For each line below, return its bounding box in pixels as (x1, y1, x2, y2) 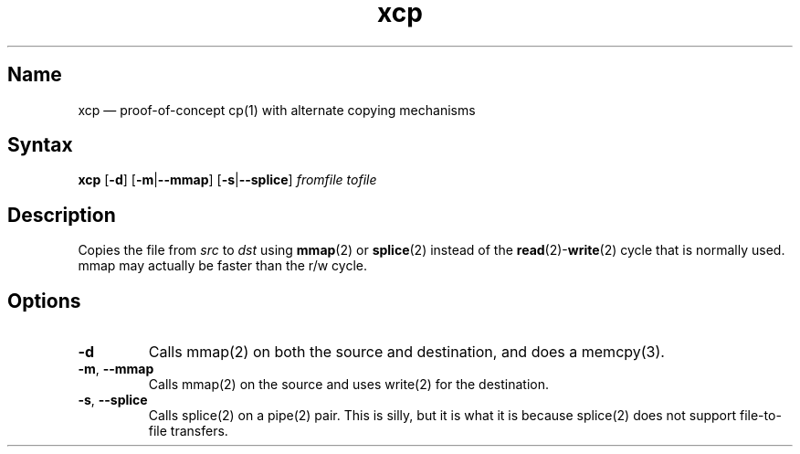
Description (7, 203, 116, 227)
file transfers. (148, 423, 228, 439)
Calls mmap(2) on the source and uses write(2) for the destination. (148, 376, 549, 393)
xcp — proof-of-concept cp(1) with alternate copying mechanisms (78, 101, 476, 118)
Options (7, 289, 81, 312)
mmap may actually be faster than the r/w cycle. (78, 258, 367, 274)
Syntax (7, 133, 73, 157)
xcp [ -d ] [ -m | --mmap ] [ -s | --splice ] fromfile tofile (78, 172, 377, 188)
